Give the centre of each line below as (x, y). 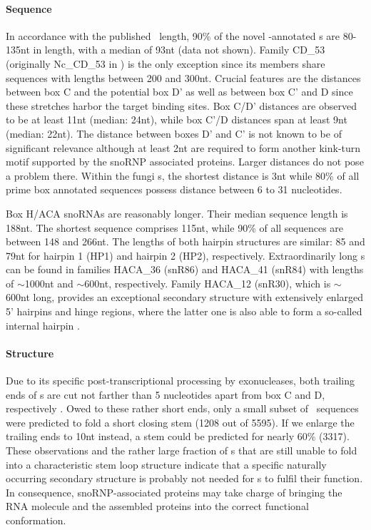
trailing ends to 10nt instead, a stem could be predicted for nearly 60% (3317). (178, 436)
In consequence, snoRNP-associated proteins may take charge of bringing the (174, 492)
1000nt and (49, 283)
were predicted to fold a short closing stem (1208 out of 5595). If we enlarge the (180, 422)
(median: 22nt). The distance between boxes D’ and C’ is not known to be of (174, 133)
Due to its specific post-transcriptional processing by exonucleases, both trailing (181, 381)
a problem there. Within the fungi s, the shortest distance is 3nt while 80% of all (183, 175)
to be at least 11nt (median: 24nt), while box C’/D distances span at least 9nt (177, 119)
